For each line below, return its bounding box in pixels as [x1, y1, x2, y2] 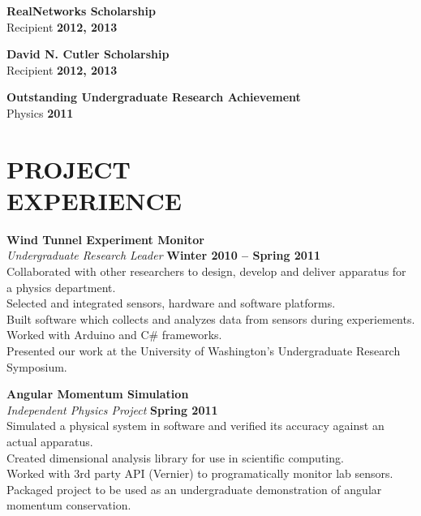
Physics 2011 [6, 104, 74, 121]
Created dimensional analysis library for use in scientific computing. [6, 449, 344, 466]
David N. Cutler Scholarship [6, 45, 170, 62]
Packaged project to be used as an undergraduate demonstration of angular [6, 480, 382, 497]
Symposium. [6, 358, 67, 375]
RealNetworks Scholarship [6, 2, 156, 19]
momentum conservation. [6, 497, 131, 514]
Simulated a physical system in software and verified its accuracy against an [6, 417, 384, 434]
